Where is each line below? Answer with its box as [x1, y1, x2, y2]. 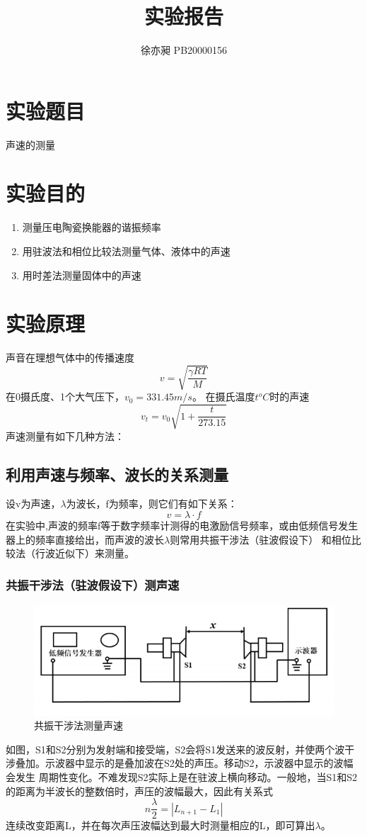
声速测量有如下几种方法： [6, 428, 124, 443]
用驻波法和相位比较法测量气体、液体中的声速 [22, 243, 231, 258]
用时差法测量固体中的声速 [22, 267, 141, 282]
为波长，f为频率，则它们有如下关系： [66, 496, 238, 511]
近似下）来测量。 [54, 546, 134, 561]
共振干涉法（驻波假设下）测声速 [6, 575, 180, 593]
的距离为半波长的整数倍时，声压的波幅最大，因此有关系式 [6, 783, 273, 798]
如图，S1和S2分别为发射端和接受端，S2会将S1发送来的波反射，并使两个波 [6, 741, 345, 756]
